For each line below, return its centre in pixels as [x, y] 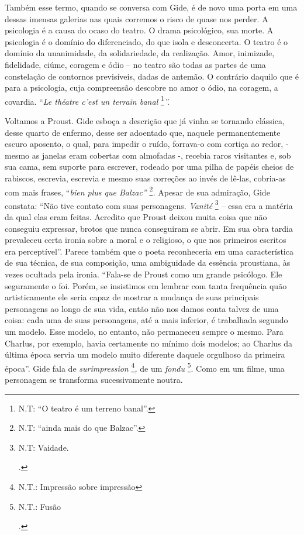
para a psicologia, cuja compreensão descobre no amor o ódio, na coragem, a [141, 88]
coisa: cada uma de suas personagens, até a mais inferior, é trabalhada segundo [146, 320]
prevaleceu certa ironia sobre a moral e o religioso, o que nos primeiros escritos [146, 240]
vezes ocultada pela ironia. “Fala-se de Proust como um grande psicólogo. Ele [144, 274]
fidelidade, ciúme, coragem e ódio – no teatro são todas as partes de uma [135, 64]
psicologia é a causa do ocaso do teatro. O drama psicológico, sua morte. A [139, 30]
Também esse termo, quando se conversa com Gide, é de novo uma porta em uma [151, 7]
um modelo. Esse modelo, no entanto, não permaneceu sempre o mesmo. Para [144, 331]
